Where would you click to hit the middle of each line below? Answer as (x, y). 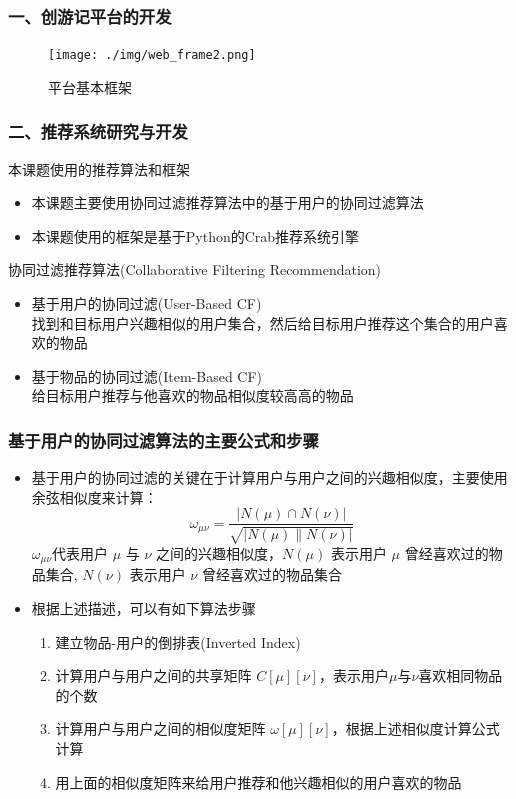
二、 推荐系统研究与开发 (98, 131)
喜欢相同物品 (460, 675)
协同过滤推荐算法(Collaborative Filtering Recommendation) (195, 269)
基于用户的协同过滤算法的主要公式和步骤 (163, 439)
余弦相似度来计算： (94, 496)
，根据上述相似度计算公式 (415, 728)
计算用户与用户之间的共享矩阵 (153, 675)
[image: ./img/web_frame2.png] (152, 55)
